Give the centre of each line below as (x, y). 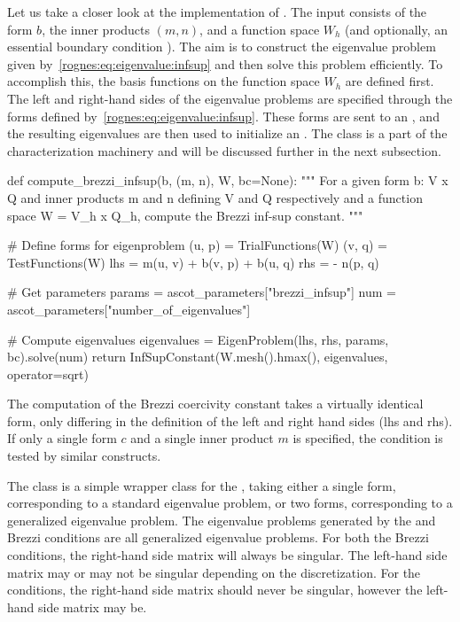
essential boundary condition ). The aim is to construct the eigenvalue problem (222, 47)
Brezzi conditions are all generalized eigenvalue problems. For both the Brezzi (218, 537)
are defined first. (390, 81)
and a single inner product (202, 438)
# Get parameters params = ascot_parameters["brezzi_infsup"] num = (202, 292)
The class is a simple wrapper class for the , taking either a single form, (202, 485)
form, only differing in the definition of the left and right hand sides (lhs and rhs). (230, 420)
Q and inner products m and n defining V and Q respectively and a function (215, 197)
